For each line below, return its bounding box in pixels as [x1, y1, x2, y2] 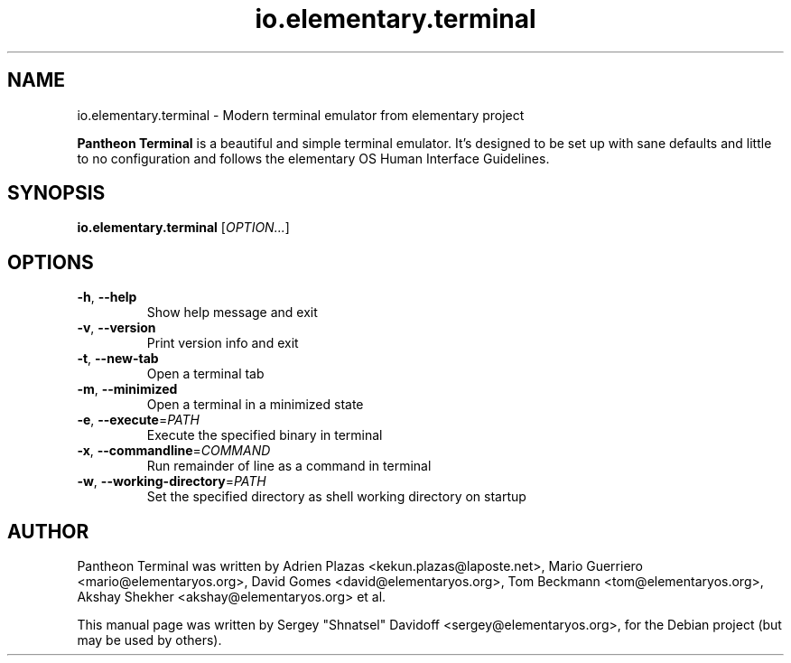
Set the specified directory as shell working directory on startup [146, 489, 526, 505]
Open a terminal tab [146, 366, 265, 382]
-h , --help [77, 289, 137, 305]
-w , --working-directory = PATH [77, 473, 266, 490]
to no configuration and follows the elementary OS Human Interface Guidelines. [77, 150, 550, 166]
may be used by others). [77, 632, 222, 649]
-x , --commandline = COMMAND [77, 443, 271, 459]
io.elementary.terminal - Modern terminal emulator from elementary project [77, 107, 525, 123]
